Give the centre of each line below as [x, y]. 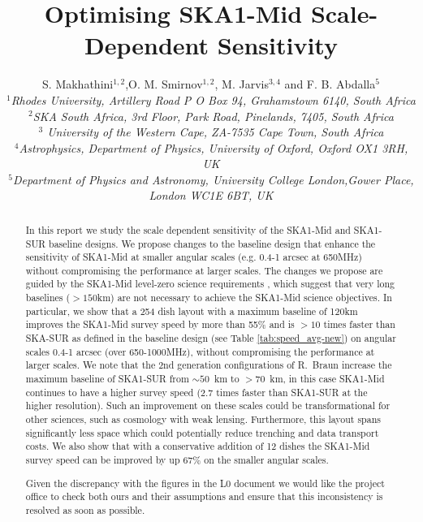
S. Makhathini [78, 84]
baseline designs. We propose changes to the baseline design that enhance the [212, 243]
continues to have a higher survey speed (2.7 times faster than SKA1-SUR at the [196, 392]
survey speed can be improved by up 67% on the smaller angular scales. [177, 460]
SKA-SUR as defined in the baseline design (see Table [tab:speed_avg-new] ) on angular [211, 338]
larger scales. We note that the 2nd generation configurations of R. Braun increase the [209, 365]
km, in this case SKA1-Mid [327, 379]
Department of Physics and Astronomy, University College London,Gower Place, [214, 179]
